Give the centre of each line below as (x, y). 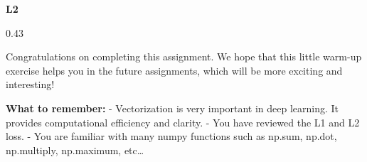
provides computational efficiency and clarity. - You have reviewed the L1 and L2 (183, 122)
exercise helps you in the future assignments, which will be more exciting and (174, 70)
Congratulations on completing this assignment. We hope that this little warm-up (184, 56)
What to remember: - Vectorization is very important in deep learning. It (172, 108)
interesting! (30, 84)
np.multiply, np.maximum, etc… (75, 150)
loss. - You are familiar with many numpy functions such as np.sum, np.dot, (171, 136)
